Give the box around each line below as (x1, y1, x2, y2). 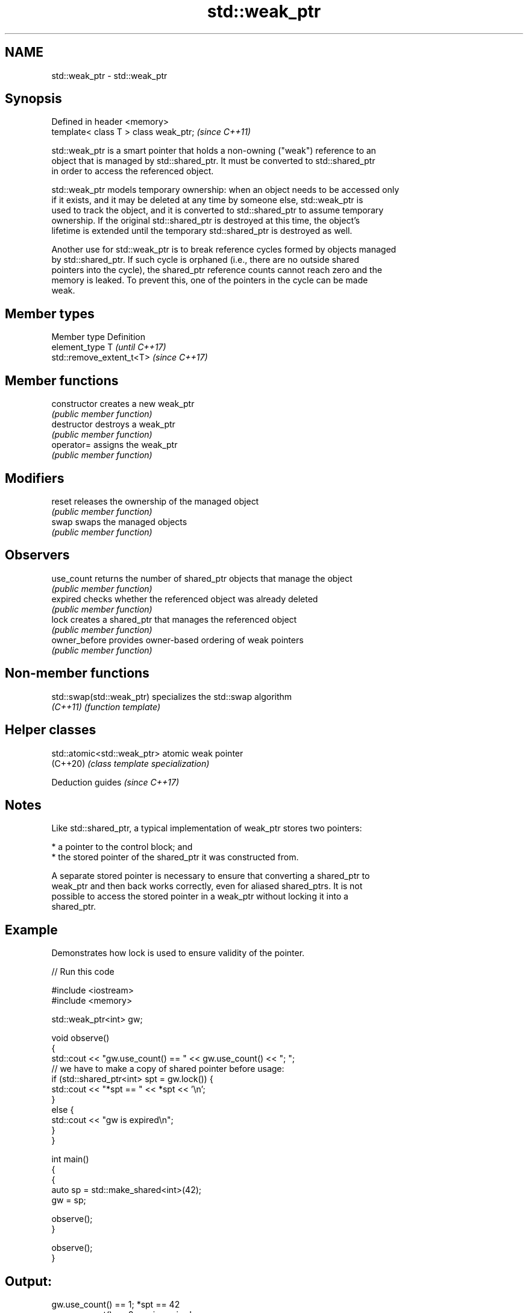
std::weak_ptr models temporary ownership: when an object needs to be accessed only (51, 184, 400, 195)
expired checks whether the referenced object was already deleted (51, 593, 318, 604)
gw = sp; (51, 1195, 86, 1206)
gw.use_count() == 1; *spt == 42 (51, 1299, 180, 1310)
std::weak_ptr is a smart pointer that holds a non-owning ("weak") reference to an (51, 145, 376, 156)
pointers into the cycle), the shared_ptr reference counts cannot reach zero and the (51, 265, 382, 276)
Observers (5, 547, 70, 563)
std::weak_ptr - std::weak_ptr (51, 70, 168, 81)
